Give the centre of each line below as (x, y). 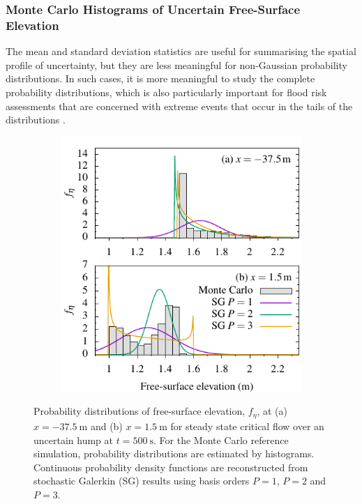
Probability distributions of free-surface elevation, (139, 411)
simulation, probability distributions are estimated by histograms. (174, 453)
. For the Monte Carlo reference (221, 440)
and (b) (106, 426)
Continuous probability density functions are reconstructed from (171, 467)
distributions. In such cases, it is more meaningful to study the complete (160, 78)
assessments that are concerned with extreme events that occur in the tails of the (179, 106)
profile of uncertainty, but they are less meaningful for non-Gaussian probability (176, 64)
